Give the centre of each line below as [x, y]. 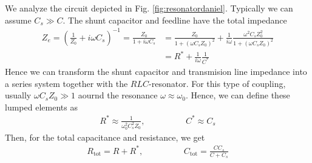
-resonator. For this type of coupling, [217, 83]
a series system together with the [66, 83]
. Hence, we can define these [238, 95]
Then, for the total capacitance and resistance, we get [105, 137]
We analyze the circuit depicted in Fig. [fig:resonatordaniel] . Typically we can [149, 8]
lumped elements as [41, 107]
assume [18, 20]
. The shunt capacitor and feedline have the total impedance [175, 20]
